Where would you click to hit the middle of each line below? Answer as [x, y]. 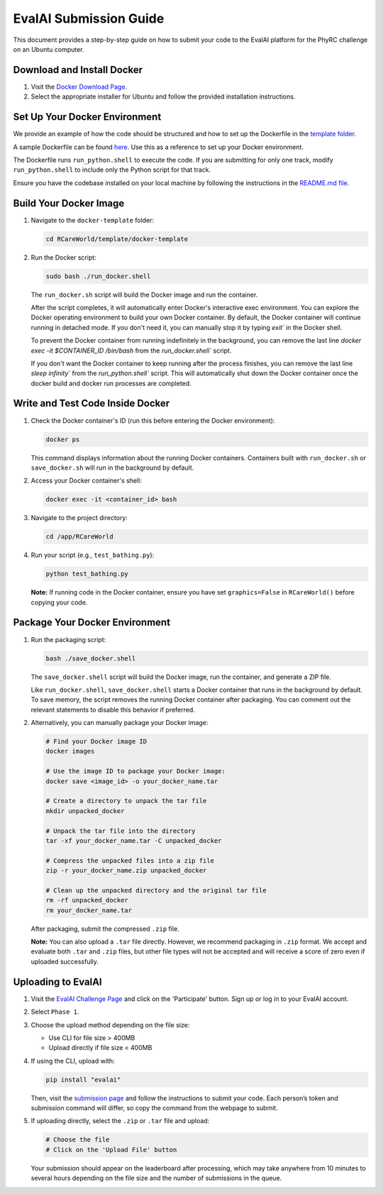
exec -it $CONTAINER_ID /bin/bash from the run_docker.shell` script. [131, 350]
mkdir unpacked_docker [85, 811]
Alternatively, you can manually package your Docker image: [120, 723]
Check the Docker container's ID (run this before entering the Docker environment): [153, 420]
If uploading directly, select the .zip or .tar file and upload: [120, 1121]
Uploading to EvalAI [57, 982]
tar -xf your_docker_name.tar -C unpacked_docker [134, 840]
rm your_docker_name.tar [89, 910]
